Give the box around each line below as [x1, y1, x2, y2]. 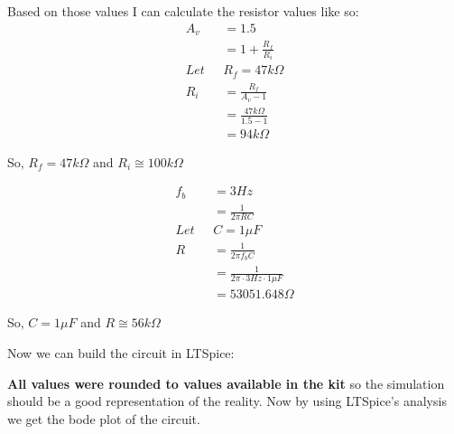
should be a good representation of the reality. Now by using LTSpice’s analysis [7, 392, 447, 410]
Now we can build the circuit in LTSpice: [7, 343, 235, 362]
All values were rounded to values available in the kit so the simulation [7, 373, 445, 392]
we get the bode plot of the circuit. [7, 409, 200, 428]
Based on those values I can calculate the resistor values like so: [7, 2, 359, 20]
